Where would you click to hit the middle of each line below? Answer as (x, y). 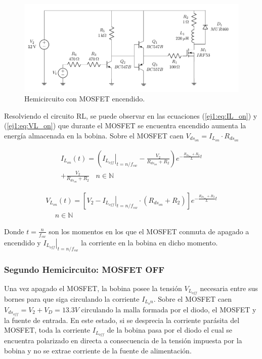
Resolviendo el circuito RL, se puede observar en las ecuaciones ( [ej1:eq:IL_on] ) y (131, 115)
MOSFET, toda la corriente (47, 330)
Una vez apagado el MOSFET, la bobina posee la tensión (93, 288)
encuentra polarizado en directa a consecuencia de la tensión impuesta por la (123, 340)
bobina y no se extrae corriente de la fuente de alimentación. (98, 350)
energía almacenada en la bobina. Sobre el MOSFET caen (94, 136)
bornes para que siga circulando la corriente (72, 298)
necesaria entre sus (229, 288)
